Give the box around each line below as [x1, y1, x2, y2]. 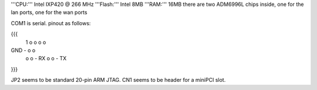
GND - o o [11, 47, 36, 54]
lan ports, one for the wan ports [11, 9, 87, 16]
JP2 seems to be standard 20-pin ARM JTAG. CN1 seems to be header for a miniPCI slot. [11, 77, 226, 84]
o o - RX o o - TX [25, 55, 67, 62]
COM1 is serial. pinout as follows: [11, 19, 91, 26]
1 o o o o [25, 39, 46, 46]
